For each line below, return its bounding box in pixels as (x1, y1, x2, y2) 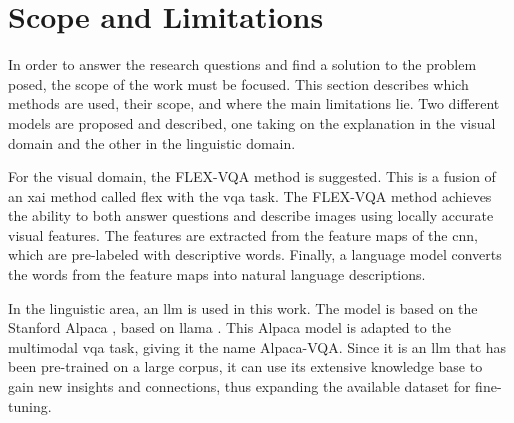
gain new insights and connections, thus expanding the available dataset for (8, 376, 471, 397)
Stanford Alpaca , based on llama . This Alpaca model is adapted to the (8, 317, 451, 338)
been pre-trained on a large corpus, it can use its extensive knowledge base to (8, 356, 483, 377)
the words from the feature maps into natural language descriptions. (8, 264, 426, 285)
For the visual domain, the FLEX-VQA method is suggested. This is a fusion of (8, 166, 496, 187)
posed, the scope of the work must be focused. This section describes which (8, 73, 469, 94)
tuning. (8, 395, 52, 416)
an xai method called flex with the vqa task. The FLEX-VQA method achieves (8, 185, 492, 206)
